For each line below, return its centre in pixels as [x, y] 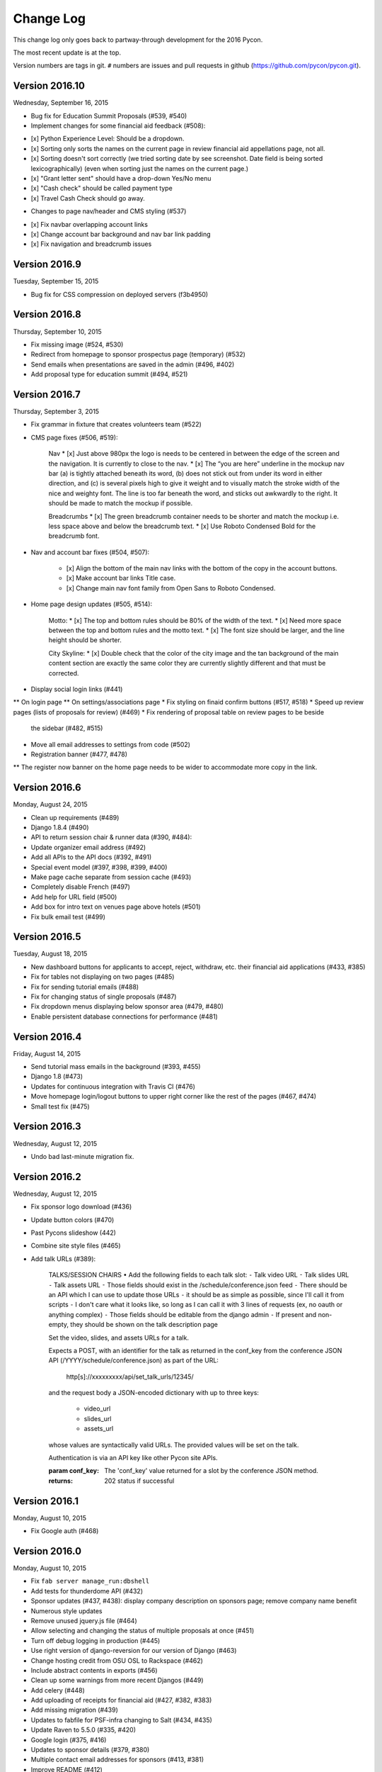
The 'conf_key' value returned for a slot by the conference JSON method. [211, 1471]
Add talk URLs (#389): [63, 1259]
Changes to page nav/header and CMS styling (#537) [109, 211]
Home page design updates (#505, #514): [92, 604]
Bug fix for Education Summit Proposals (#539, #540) [109, 116]
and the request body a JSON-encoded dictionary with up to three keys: [154, 1393]
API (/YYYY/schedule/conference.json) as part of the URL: [134, 1360]
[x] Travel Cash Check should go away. [88, 198]
